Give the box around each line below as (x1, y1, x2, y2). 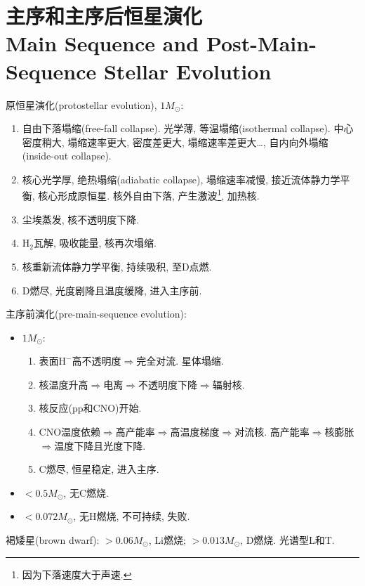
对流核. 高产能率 (234, 424, 310, 439)
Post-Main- (206, 29, 317, 58)
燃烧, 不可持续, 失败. (96, 509, 190, 523)
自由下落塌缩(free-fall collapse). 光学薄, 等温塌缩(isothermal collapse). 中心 (22, 121, 354, 136)
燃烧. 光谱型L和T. (253, 533, 335, 547)
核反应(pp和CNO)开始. (39, 401, 142, 415)
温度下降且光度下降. (54, 438, 146, 452)
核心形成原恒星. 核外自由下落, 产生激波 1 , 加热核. (38, 186, 260, 203)
